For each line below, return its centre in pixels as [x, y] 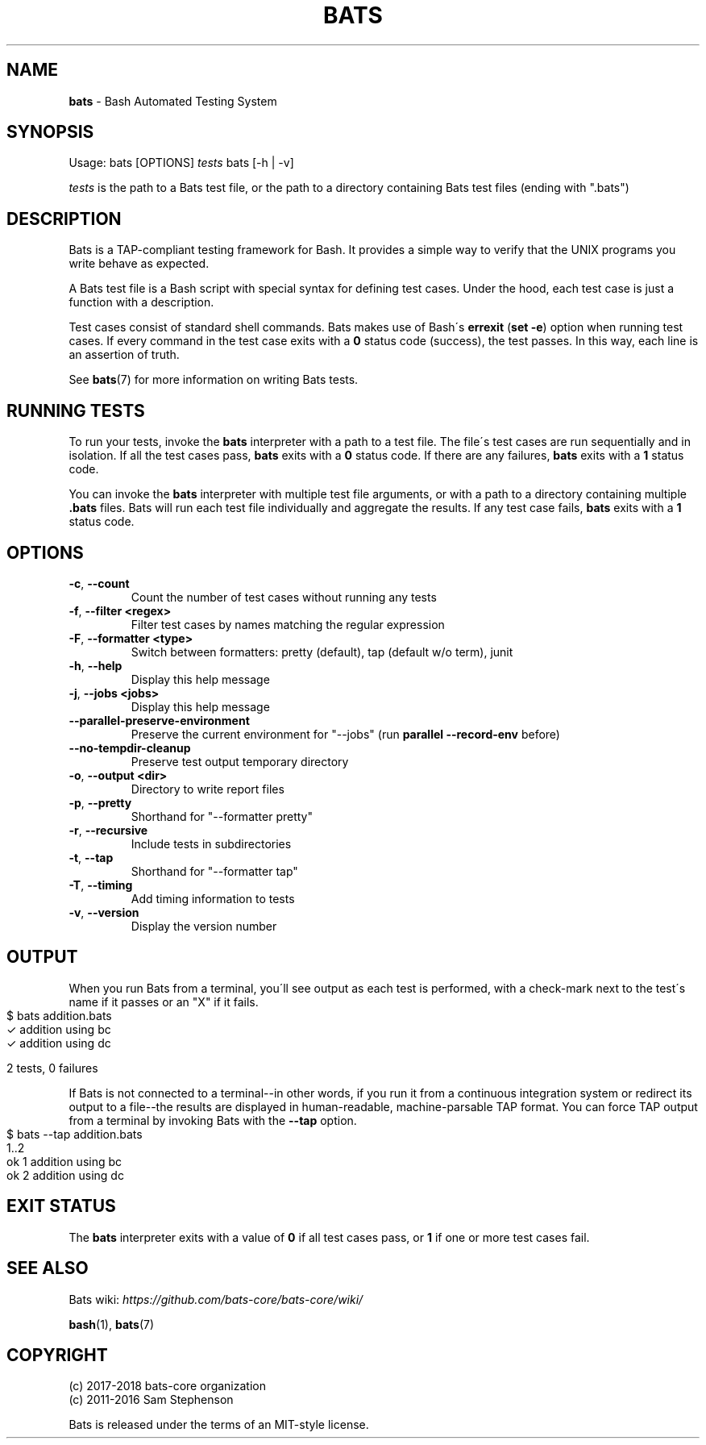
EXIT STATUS [61, 1206]
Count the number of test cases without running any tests [284, 597]
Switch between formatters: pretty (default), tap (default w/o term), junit [322, 652]
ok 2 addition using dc [65, 1175]
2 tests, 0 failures [52, 1068]
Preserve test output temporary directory [240, 761]
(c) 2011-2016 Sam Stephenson [151, 1400]
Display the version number [204, 926]
